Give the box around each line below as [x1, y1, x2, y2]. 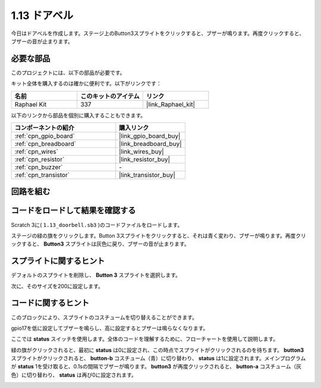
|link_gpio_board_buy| [119, 132, 181, 140]
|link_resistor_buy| [119, 155, 171, 163]
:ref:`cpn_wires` [14, 147, 59, 156]
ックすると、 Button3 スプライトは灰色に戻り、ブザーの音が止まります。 [11, 241, 190, 248]
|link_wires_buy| [119, 147, 164, 156]
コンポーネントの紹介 [14, 124, 74, 132]
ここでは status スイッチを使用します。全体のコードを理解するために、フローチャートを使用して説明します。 [11, 336, 279, 343]
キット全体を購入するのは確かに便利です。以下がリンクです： [11, 80, 162, 87]
